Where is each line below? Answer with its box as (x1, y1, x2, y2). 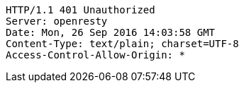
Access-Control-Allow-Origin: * (6, 49, 185, 61)
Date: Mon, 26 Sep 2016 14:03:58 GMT (6, 27, 216, 38)
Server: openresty (6, 15, 108, 27)
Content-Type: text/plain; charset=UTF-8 (6, 38, 239, 49)
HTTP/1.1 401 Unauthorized (6, 4, 155, 15)
